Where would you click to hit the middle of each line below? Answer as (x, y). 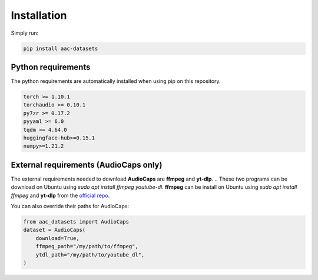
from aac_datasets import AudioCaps (76, 222)
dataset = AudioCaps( (54, 230)
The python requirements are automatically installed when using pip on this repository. (116, 81)
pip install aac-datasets (61, 48)
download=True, (57, 238)
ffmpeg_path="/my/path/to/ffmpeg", (87, 246)
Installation (39, 15)
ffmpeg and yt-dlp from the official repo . (60, 195)
